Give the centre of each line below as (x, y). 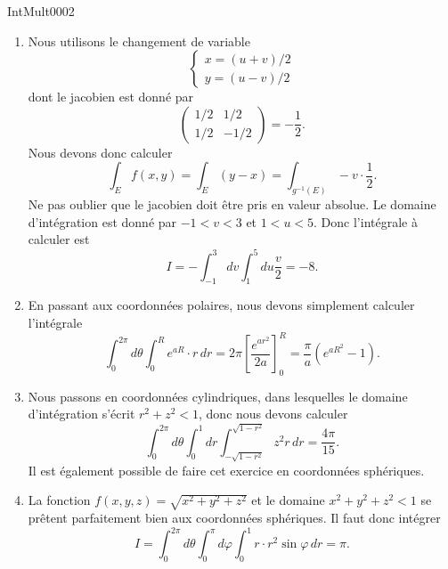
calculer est (59, 239)
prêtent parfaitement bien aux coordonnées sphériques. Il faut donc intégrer (234, 517)
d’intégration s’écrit (81, 414)
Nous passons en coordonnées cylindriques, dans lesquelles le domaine (218, 396)
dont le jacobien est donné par (111, 97)
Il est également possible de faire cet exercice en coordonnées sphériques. (226, 470)
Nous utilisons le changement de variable (139, 41)
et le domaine (288, 500)
